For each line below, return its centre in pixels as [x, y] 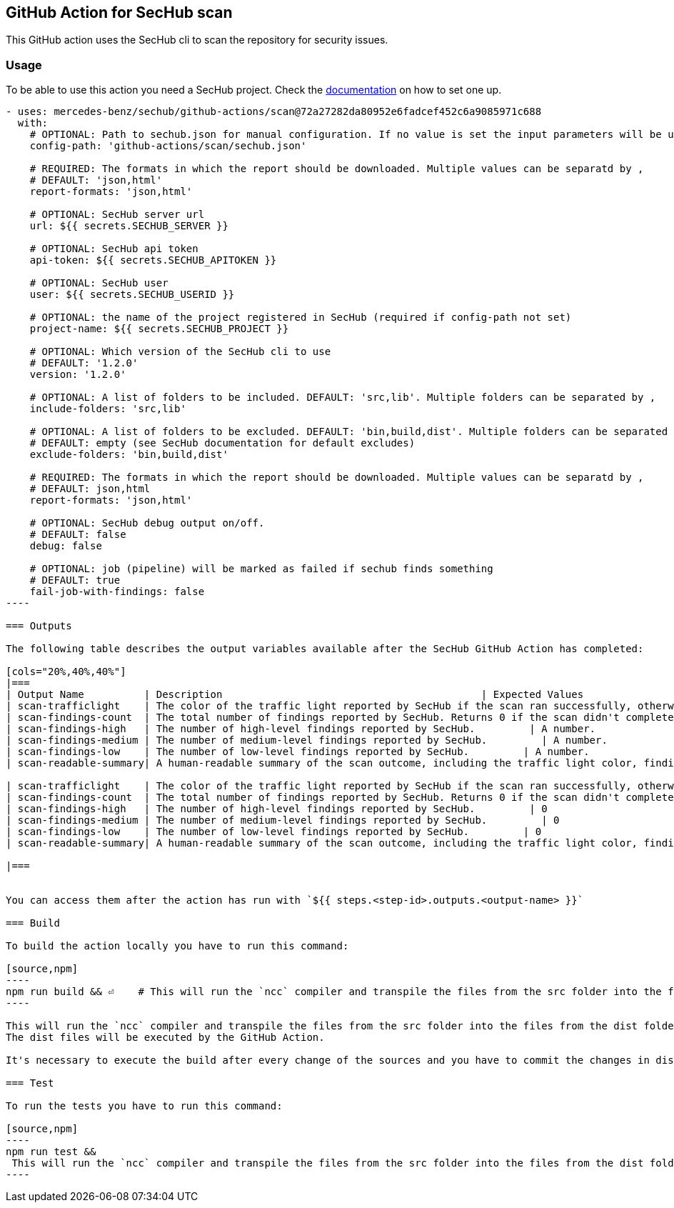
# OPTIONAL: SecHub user [99, 283]
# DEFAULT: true [75, 580]
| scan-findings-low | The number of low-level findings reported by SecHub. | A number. [298, 752]
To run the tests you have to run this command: [144, 1106]
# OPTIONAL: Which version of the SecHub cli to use [180, 352]
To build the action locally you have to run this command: [177, 946]
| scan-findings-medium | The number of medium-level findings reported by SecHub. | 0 [283, 820]
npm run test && [51, 1152]
